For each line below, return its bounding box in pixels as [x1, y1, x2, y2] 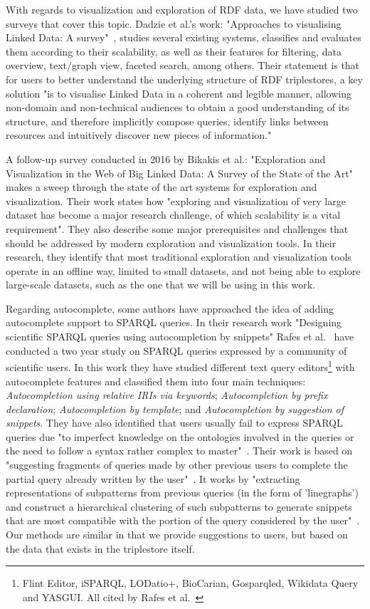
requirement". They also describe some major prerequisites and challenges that [6, 221, 349, 236]
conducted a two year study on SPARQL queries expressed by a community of [6, 343, 347, 358]
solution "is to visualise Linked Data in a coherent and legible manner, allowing [6, 85, 351, 100]
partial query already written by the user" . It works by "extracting [6, 471, 300, 486]
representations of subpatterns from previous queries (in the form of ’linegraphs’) [6, 485, 359, 500]
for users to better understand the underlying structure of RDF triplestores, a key [6, 71, 363, 86]
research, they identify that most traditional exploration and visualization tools [6, 249, 351, 264]
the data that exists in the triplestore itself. [6, 541, 195, 556]
